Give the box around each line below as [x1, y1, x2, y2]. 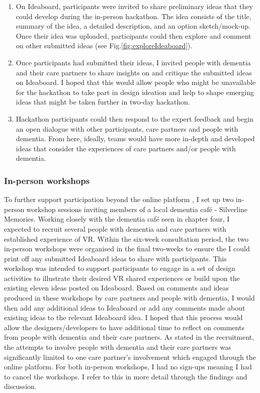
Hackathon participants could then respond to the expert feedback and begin [16, 113, 253, 124]
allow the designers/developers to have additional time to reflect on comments [4, 322, 244, 332]
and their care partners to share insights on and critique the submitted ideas [16, 67, 252, 77]
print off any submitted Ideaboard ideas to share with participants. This [4, 253, 227, 263]
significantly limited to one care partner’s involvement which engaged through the [4, 351, 256, 362]
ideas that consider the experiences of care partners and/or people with [16, 143, 236, 153]
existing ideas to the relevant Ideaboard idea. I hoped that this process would [4, 312, 243, 323]
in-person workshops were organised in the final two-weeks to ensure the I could [4, 243, 250, 254]
